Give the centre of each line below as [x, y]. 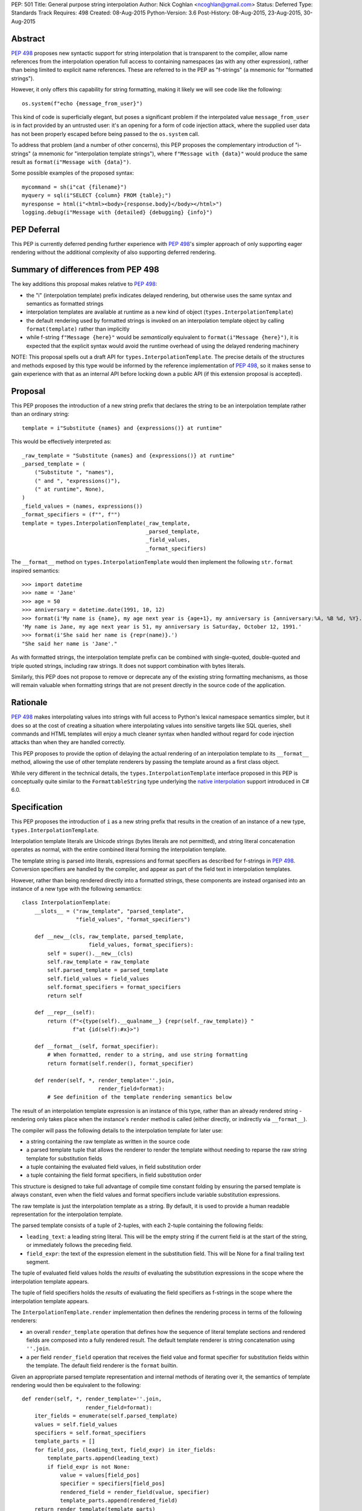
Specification [37, 807]
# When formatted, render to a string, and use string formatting [148, 1055]
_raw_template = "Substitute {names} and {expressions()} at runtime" [129, 455]
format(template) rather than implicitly [78, 329]
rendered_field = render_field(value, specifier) [135, 1492]
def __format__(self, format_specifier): [97, 1046]
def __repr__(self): [65, 1013]
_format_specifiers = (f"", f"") [71, 515]
